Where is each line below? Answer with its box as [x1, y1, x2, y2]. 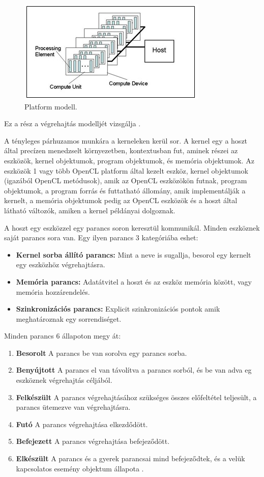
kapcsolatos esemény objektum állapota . [16, 463, 144, 473]
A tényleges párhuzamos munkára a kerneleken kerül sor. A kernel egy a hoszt [4, 135, 248, 146]
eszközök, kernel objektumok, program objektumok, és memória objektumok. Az [4, 155, 254, 165]
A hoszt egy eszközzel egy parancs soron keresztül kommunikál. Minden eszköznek [4, 222, 260, 233]
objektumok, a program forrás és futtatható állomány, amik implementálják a [4, 185, 246, 195]
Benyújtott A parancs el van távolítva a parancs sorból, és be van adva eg [16, 364, 252, 375]
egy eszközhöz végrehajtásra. [16, 259, 105, 270]
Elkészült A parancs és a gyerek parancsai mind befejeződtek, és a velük [16, 453, 245, 464]
